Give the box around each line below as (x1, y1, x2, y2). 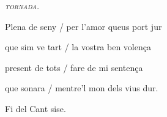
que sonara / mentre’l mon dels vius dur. (5, 81, 158, 94)
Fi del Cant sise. (5, 102, 66, 115)
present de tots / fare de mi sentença (5, 61, 143, 74)
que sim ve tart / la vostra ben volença (5, 40, 151, 53)
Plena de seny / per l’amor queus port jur (5, 20, 162, 32)
